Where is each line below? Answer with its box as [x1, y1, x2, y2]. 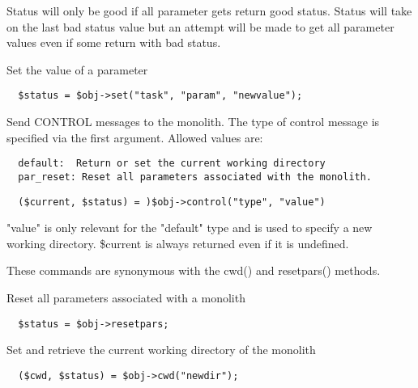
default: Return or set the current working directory [18, 158, 326, 170]
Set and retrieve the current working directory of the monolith [6, 341, 316, 358]
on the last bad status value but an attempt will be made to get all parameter [6, 18, 395, 35]
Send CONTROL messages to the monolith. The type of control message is [6, 113, 380, 130]
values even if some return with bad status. [6, 34, 221, 51]
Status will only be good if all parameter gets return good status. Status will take [6, 2, 412, 19]
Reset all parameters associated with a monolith [6, 289, 245, 306]
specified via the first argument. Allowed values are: [6, 129, 263, 145]
